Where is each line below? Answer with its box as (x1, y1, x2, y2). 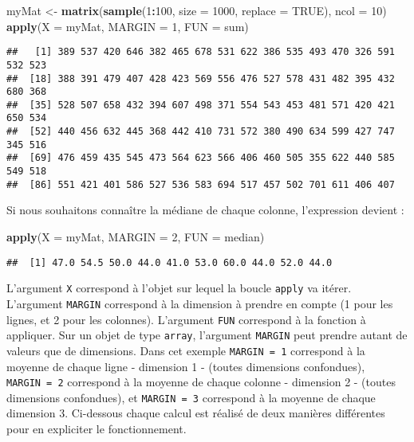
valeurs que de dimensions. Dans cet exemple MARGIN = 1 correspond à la (6, 342, 365, 358)
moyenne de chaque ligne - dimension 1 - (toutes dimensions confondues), (6, 358, 365, 374)
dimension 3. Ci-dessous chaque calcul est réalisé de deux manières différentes (6, 405, 385, 421)
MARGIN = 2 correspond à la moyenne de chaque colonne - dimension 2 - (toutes (6, 374, 396, 390)
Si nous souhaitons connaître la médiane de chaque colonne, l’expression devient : (6, 201, 404, 218)
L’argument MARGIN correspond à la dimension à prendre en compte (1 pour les (6, 295, 393, 311)
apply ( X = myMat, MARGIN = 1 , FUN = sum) (6, 18, 249, 34)
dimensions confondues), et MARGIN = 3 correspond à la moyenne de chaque (6, 389, 376, 405)
